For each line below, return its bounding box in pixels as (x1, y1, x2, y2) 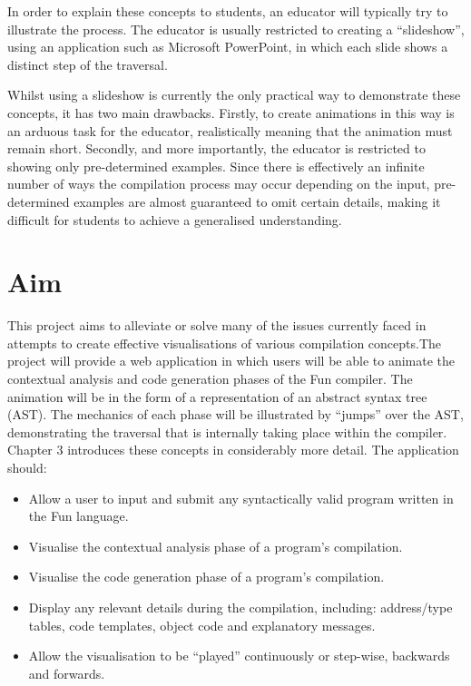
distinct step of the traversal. (7, 54, 168, 73)
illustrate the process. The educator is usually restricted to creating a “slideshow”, (7, 19, 465, 38)
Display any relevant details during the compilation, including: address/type (28, 597, 453, 616)
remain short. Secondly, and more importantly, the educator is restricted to (7, 139, 426, 158)
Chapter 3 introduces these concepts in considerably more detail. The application (7, 440, 459, 459)
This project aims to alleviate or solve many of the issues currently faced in (7, 316, 427, 335)
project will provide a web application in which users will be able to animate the (7, 351, 455, 370)
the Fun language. (28, 506, 129, 525)
